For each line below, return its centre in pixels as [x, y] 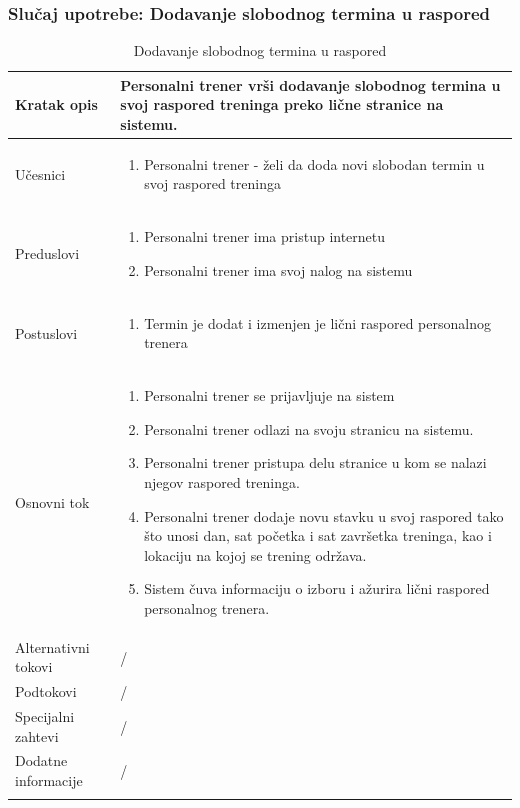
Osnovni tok [52, 501]
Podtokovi [46, 691]
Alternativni [52, 646]
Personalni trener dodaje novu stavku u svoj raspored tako [324, 515]
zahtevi [37, 735]
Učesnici [40, 173]
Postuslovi [46, 332]
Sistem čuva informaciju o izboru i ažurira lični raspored [317, 588]
